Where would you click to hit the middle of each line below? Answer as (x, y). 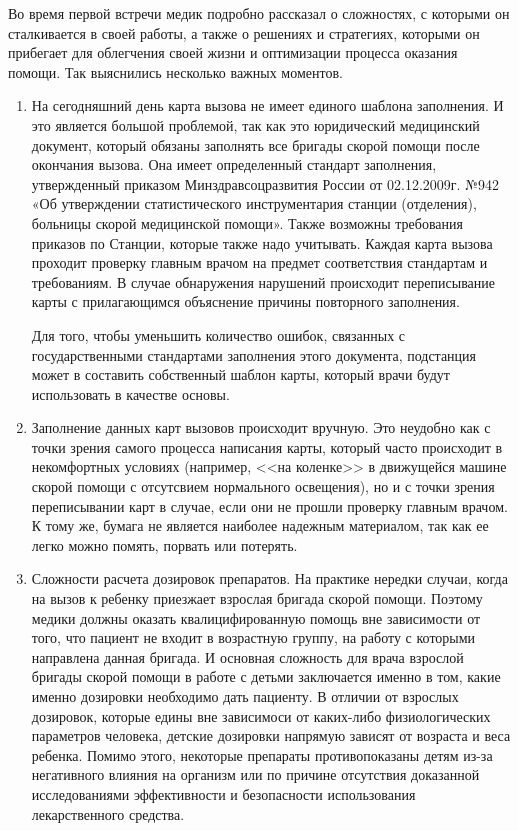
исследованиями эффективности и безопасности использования (223, 793)
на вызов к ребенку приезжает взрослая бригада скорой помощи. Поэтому (257, 598)
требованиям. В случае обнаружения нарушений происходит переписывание (263, 281)
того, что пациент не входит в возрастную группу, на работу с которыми (253, 637)
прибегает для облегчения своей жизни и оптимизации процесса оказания (233, 52)
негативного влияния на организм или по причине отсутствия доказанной (255, 774)
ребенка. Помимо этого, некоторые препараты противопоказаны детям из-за (262, 754)
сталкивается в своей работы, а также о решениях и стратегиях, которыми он (244, 32)
